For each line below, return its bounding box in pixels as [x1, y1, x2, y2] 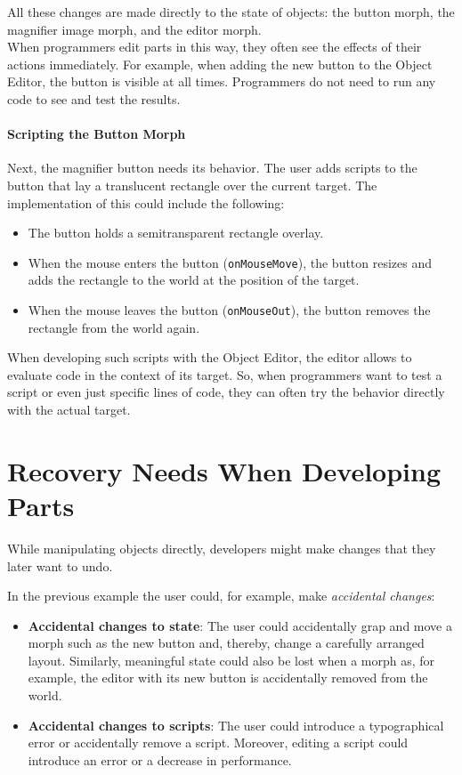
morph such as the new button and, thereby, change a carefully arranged [28, 634, 425, 652]
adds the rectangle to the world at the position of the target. [28, 270, 360, 289]
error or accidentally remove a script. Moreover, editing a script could [28, 733, 409, 752]
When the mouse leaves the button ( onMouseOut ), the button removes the [28, 300, 431, 319]
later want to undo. [7, 556, 113, 575]
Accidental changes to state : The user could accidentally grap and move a [28, 616, 452, 634]
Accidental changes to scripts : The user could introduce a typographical [28, 715, 444, 734]
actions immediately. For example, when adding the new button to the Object [7, 54, 433, 73]
